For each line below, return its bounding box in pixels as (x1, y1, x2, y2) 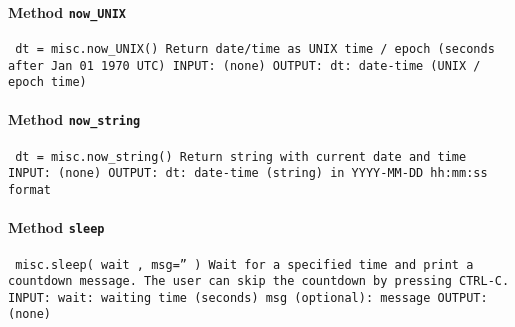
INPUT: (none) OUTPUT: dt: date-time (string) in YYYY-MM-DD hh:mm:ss (8, 166, 488, 181)
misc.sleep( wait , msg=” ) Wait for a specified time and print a (15, 257, 474, 272)
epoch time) (8, 75, 87, 90)
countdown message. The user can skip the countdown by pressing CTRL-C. (8, 274, 510, 289)
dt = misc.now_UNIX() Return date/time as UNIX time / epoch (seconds (15, 41, 495, 56)
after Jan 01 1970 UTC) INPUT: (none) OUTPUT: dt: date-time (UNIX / (8, 58, 481, 73)
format (8, 183, 51, 197)
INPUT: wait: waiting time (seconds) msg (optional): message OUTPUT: (8, 290, 488, 305)
